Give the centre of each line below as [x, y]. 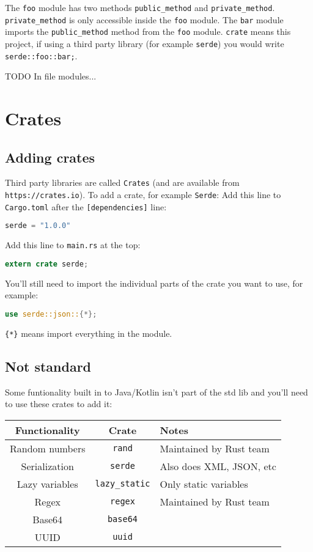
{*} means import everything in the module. [89, 333]
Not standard [48, 366]
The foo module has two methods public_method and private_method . [140, 7]
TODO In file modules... [51, 76]
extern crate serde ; [47, 264]
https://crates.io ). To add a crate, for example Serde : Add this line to [143, 195]
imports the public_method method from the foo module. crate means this [148, 31]
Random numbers [48, 448]
